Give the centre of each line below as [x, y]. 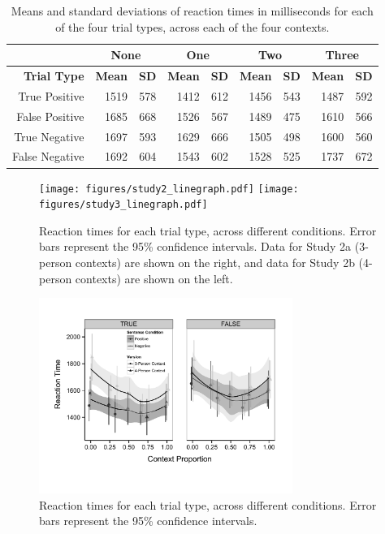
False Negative [48, 156]
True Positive [51, 95]
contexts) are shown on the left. [154, 278]
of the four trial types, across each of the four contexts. [192, 26]
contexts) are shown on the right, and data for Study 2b [215, 262]
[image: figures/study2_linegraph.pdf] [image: [169, 189]
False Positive [50, 116]
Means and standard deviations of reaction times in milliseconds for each [192, 11]
